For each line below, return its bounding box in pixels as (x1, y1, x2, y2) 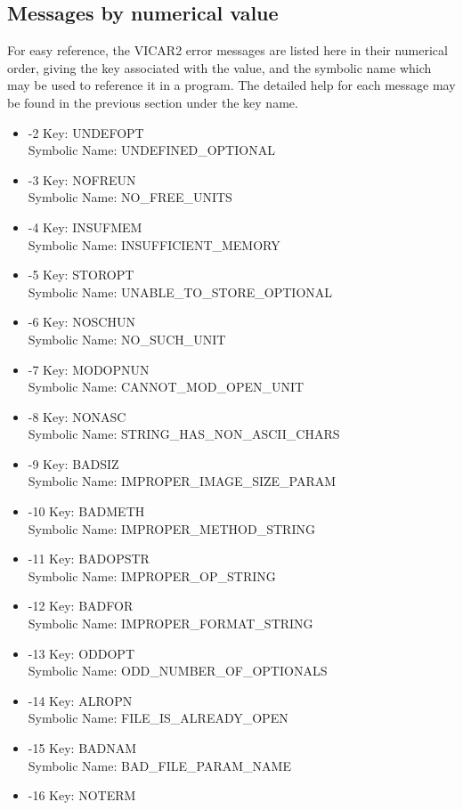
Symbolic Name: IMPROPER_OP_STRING (28, 566, 276, 585)
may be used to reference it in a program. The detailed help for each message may (7, 76, 456, 94)
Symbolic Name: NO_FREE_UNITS (28, 188, 232, 207)
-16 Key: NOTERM (28, 786, 136, 805)
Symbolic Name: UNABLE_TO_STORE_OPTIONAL (28, 282, 333, 301)
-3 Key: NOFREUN (28, 170, 136, 189)
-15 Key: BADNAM (28, 739, 137, 757)
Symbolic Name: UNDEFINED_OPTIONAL (28, 141, 275, 159)
